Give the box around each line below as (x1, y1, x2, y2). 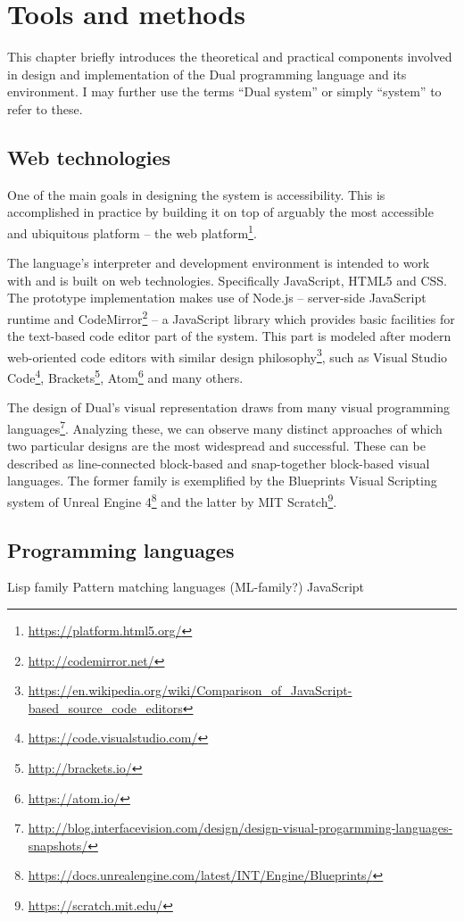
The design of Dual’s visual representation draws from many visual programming (7, 398, 450, 417)
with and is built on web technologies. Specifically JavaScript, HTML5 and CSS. (7, 270, 447, 289)
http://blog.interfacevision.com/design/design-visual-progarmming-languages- (28, 818, 453, 837)
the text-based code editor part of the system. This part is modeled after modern (7, 327, 452, 345)
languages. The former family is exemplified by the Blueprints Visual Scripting (7, 471, 437, 490)
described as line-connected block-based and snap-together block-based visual (7, 453, 430, 472)
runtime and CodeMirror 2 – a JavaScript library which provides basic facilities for (7, 306, 455, 328)
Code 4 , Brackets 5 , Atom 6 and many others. (7, 366, 244, 386)
